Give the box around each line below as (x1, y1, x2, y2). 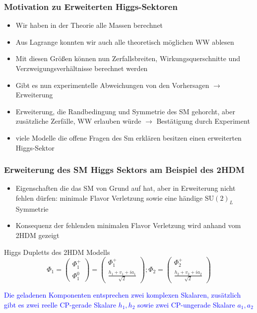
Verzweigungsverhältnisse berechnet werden (15, 63, 148, 73)
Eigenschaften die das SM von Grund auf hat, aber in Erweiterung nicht (15, 183, 236, 193)
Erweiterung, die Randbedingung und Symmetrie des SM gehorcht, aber (15, 106, 235, 116)
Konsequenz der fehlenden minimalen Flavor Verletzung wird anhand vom (15, 220, 241, 231)
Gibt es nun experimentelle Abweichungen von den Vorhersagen (15, 79, 209, 90)
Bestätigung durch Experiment (156, 116, 250, 126)
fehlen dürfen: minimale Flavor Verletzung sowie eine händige (15, 192, 203, 203)
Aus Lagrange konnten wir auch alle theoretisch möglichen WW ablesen (15, 36, 234, 47)
